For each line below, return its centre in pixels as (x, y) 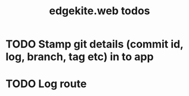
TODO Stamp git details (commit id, (94, 44)
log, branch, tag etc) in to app (80, 57)
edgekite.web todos (100, 11)
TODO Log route (46, 84)
